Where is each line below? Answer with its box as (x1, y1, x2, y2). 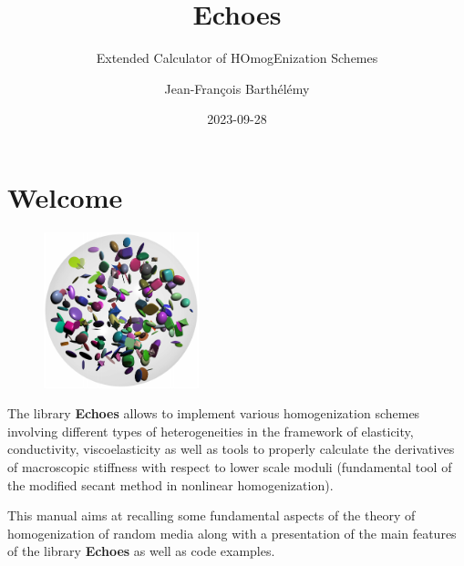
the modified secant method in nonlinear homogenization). (7, 475, 334, 494)
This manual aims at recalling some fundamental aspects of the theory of (7, 506, 416, 525)
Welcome (7, 178, 123, 215)
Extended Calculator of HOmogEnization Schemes (96, 48, 378, 67)
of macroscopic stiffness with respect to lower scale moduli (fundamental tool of (7, 458, 452, 476)
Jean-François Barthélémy (164, 78, 310, 98)
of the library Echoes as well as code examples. (7, 541, 275, 561)
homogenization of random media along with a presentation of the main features (7, 523, 457, 542)
